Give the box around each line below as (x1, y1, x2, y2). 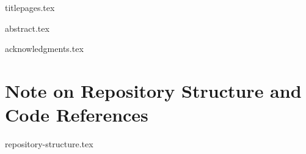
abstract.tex (5, 21, 49, 34)
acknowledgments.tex (5, 42, 84, 55)
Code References (5, 102, 148, 127)
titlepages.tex (5, 1, 55, 13)
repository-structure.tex (5, 137, 93, 150)
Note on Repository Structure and (5, 78, 302, 103)
